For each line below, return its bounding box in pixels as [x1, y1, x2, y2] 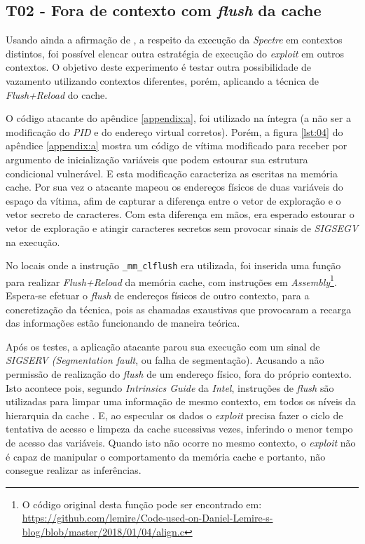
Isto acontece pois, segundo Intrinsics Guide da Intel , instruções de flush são [6, 380, 334, 395]
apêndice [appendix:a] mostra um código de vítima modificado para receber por [6, 138, 347, 153]
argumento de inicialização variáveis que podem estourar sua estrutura [6, 151, 308, 166]
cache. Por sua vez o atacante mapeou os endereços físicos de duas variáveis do [6, 179, 343, 194]
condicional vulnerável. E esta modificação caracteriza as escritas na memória [6, 165, 338, 180]
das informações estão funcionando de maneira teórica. [6, 315, 240, 330]
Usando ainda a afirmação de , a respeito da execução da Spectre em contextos [6, 32, 343, 47]
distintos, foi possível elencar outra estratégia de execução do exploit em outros [6, 46, 344, 60]
